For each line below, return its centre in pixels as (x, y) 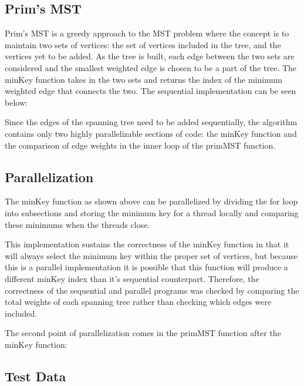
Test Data (36, 376)
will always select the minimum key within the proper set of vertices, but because (151, 255)
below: (16, 102)
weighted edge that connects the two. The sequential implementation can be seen (151, 91)
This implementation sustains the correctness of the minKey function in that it (147, 244)
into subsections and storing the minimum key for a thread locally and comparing (152, 212)
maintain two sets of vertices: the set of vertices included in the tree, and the (143, 44)
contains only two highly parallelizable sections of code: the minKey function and (151, 133)
